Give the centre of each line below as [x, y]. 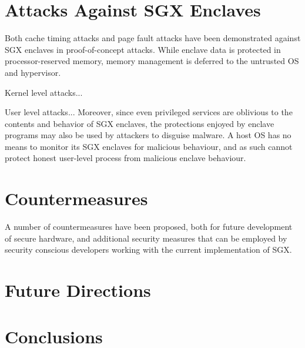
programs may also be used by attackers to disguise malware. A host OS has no [148, 135]
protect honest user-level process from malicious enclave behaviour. [125, 158]
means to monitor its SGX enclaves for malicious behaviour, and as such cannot [149, 146]
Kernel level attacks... [44, 92]
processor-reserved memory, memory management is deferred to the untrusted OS [152, 61]
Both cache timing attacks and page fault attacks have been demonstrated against [153, 38]
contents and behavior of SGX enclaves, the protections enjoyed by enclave [140, 123]
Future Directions [78, 290]
